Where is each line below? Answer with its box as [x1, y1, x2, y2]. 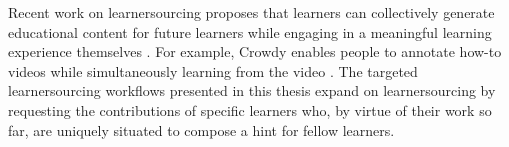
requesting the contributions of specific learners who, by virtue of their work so [8, 99, 492, 120]
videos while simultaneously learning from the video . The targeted [8, 60, 418, 81]
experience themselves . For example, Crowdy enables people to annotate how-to [8, 41, 502, 62]
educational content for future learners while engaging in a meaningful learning [8, 21, 492, 42]
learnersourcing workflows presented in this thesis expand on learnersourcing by [8, 80, 496, 101]
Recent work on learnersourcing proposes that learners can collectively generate [8, 2, 495, 22]
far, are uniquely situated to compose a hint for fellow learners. [8, 119, 395, 140]
